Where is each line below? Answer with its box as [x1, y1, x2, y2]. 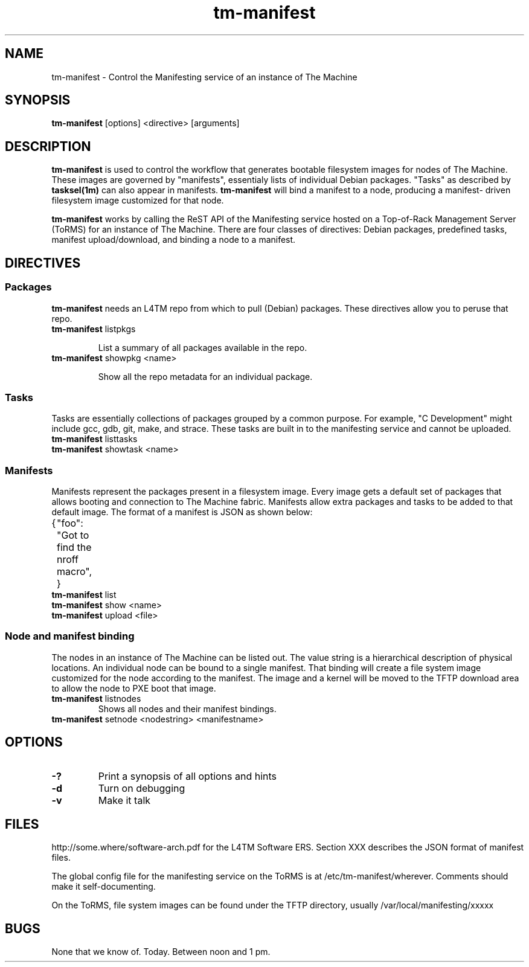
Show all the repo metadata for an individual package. [98, 371, 313, 382]
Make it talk [98, 794, 151, 806]
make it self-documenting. [51, 881, 156, 892]
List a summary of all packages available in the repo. [98, 342, 307, 353]
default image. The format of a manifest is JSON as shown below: [51, 507, 313, 517]
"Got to [56, 529, 89, 541]
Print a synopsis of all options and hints [98, 769, 277, 782]
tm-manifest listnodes [51, 693, 141, 704]
